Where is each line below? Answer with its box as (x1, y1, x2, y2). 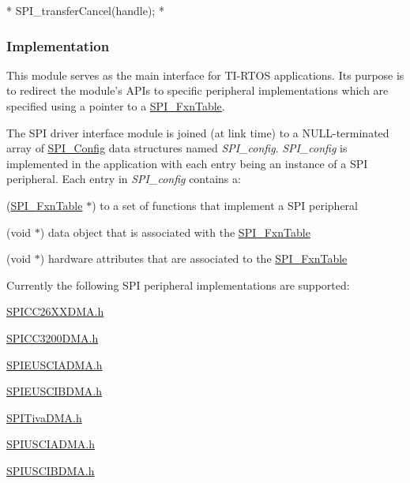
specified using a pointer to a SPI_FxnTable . (6, 98, 225, 114)
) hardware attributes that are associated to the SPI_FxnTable (39, 250, 348, 267)
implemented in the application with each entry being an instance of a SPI (6, 155, 368, 171)
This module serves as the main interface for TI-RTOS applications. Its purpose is (6, 66, 404, 83)
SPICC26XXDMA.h (6, 303, 104, 320)
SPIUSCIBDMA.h (6, 462, 95, 478)
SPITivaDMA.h (6, 409, 82, 425)
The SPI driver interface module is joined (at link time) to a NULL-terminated (6, 124, 389, 140)
